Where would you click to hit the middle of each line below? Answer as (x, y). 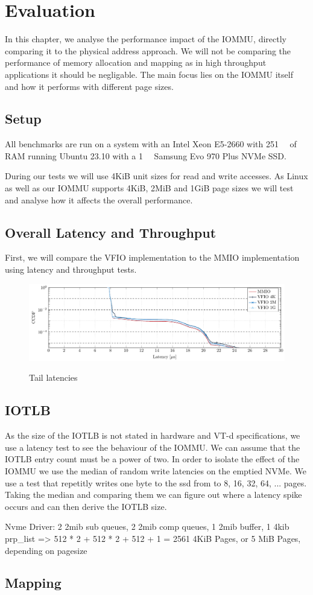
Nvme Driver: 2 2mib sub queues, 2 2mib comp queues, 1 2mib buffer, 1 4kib (147, 527)
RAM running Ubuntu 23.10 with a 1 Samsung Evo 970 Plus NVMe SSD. (146, 155)
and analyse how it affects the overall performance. (99, 199)
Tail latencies (53, 377)
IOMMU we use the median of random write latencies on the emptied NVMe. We (156, 470)
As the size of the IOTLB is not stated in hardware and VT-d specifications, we (153, 435)
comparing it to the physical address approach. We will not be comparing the (148, 50)
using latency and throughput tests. (71, 269)
